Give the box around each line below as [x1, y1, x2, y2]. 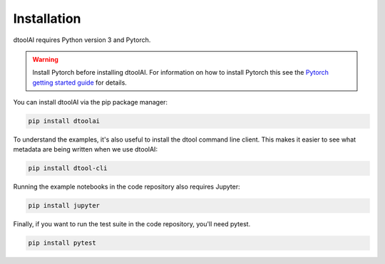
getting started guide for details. [32, 78, 128, 87]
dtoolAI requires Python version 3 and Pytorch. [13, 36, 151, 44]
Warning [32, 55, 58, 63]
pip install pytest [28, 239, 96, 247]
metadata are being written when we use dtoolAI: [13, 145, 158, 154]
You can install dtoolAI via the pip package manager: [13, 98, 168, 107]
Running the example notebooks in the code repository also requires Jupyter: [13, 182, 240, 191]
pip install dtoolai [28, 117, 100, 125]
